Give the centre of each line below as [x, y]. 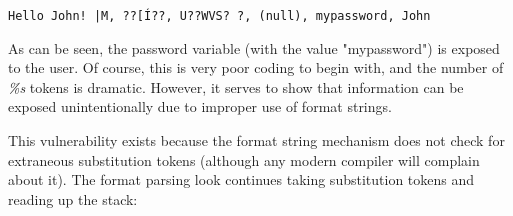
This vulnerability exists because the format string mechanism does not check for [256, 140]
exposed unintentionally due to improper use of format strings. [200, 106]
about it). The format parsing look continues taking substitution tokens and [241, 179]
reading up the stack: [73, 198]
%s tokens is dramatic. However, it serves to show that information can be [236, 86]
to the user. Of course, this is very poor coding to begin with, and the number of [256, 67]
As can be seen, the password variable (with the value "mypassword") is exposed [254, 47]
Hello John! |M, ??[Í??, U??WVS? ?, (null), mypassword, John [219, 16]
